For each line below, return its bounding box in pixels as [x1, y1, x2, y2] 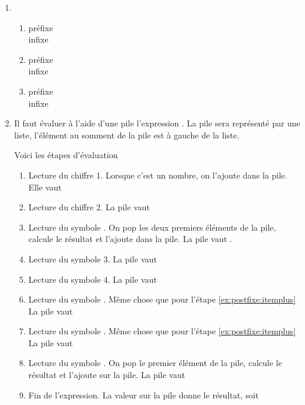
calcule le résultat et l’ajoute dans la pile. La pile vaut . [28, 232, 232, 245]
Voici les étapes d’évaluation [14, 149, 118, 161]
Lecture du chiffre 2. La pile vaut [28, 201, 150, 213]
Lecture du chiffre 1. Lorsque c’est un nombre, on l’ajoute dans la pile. [28, 168, 288, 181]
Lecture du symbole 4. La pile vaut [28, 273, 157, 285]
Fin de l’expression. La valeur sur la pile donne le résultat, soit [28, 388, 259, 401]
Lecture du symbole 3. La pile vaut [28, 252, 157, 265]
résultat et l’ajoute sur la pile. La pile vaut [28, 368, 185, 381]
